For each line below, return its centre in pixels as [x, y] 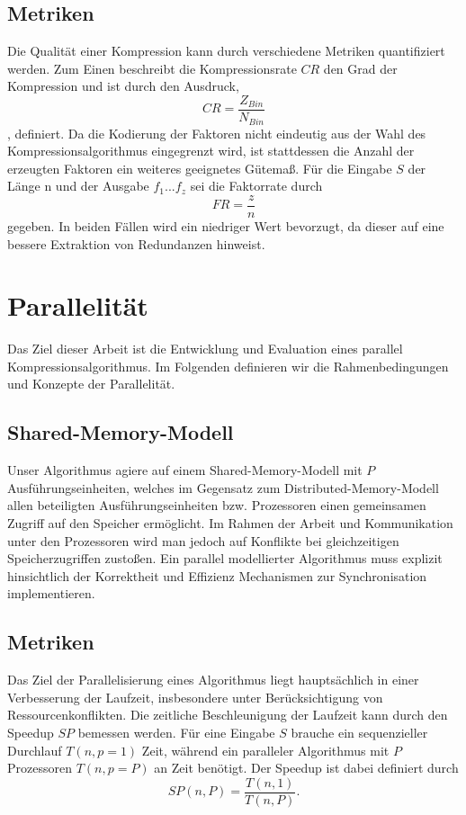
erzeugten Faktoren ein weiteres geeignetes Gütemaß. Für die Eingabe [200, 168]
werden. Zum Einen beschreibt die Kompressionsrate [152, 68]
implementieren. [51, 593]
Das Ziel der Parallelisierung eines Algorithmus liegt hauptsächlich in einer [213, 680]
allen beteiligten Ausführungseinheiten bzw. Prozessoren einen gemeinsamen [217, 505]
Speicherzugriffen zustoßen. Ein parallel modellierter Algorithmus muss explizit [225, 558]
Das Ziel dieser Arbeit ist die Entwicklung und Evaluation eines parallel [205, 349]
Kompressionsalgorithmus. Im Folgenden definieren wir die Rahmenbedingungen [228, 366]
